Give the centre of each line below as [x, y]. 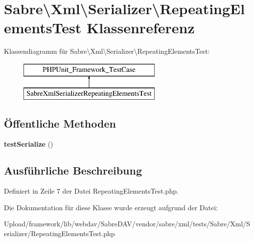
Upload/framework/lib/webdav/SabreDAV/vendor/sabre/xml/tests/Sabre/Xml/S [127, 224]
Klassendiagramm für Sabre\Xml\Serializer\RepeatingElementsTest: [107, 51]
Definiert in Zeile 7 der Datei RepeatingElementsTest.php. [91, 191]
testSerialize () [29, 144]
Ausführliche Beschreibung [73, 170]
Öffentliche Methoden [60, 123]
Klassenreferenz [140, 28]
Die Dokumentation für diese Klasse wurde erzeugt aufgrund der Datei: [111, 207]
